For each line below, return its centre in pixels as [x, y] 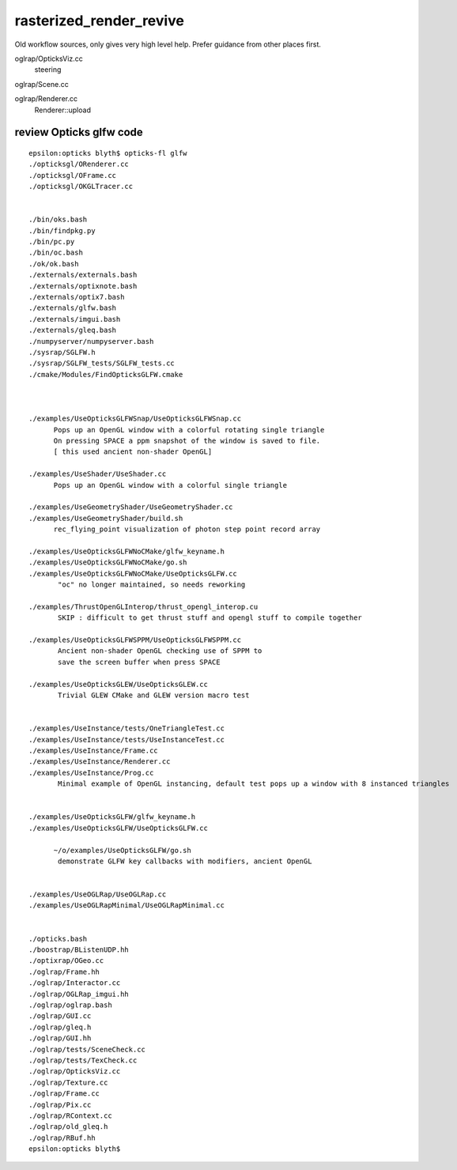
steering [48, 70]
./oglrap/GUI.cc [60, 1016]
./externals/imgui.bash [75, 319]
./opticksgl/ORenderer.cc [79, 164]
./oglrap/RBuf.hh [62, 1138]
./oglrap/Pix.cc [60, 1104]
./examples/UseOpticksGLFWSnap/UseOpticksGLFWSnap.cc [135, 419]
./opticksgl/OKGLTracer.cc [81, 187]
